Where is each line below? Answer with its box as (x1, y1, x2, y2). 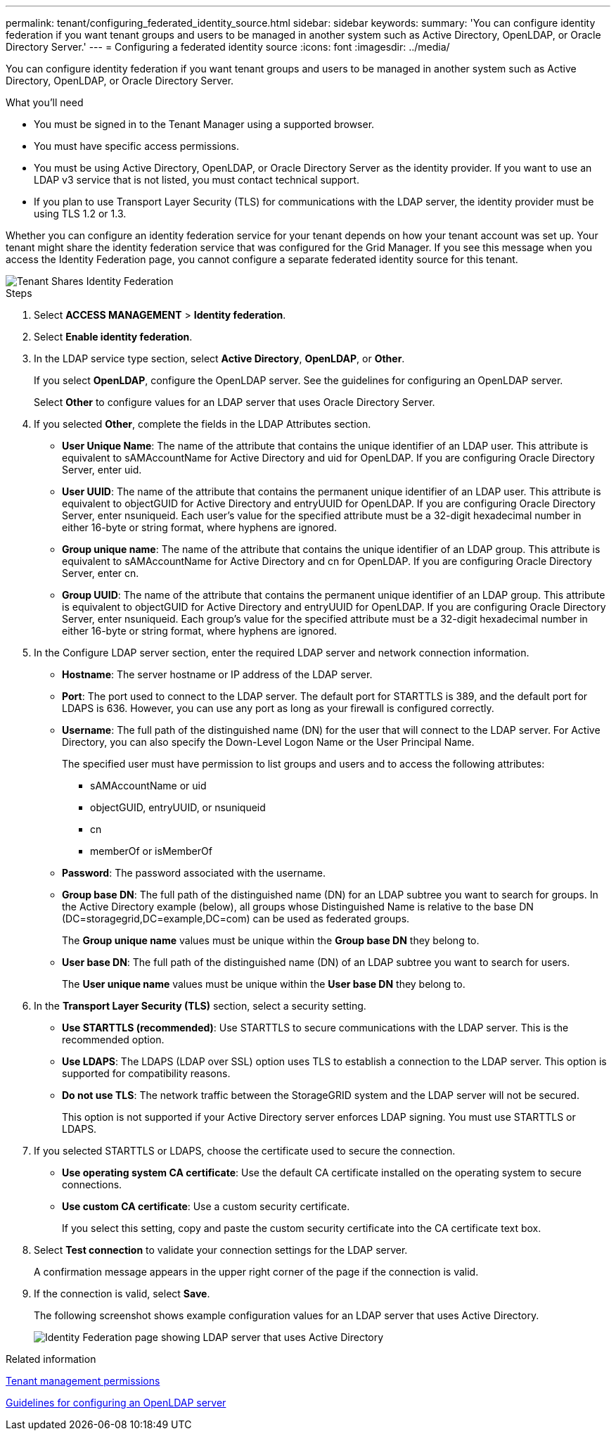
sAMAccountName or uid (90, 780, 207, 792)
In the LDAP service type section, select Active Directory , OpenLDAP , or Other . (34, 352, 405, 364)
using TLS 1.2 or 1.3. (34, 208, 127, 220)
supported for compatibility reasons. (62, 1067, 231, 1079)
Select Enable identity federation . (34, 331, 193, 343)
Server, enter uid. (62, 464, 142, 476)
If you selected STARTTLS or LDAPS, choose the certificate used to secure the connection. (34, 1145, 456, 1157)
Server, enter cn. (62, 567, 139, 579)
